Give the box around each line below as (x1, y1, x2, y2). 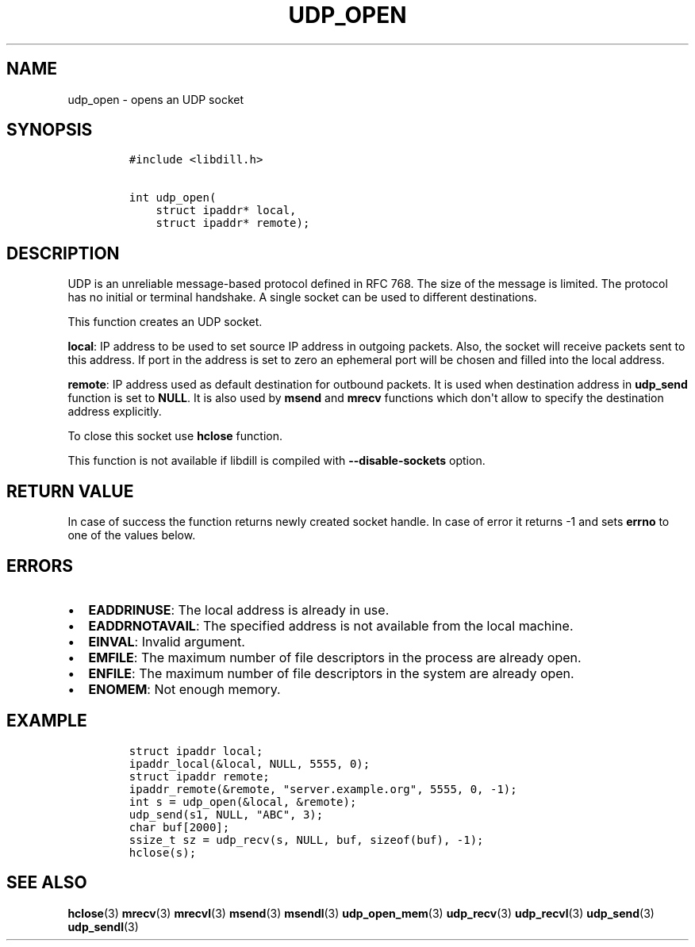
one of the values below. (67, 528, 196, 543)
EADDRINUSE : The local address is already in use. (88, 601, 390, 618)
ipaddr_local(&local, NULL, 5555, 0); (129, 757, 371, 770)
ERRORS (6, 555, 74, 576)
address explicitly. (67, 404, 162, 419)
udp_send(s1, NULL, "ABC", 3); (129, 807, 324, 821)
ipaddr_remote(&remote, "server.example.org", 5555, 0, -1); (129, 782, 517, 796)
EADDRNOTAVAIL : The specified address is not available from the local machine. (88, 617, 574, 634)
